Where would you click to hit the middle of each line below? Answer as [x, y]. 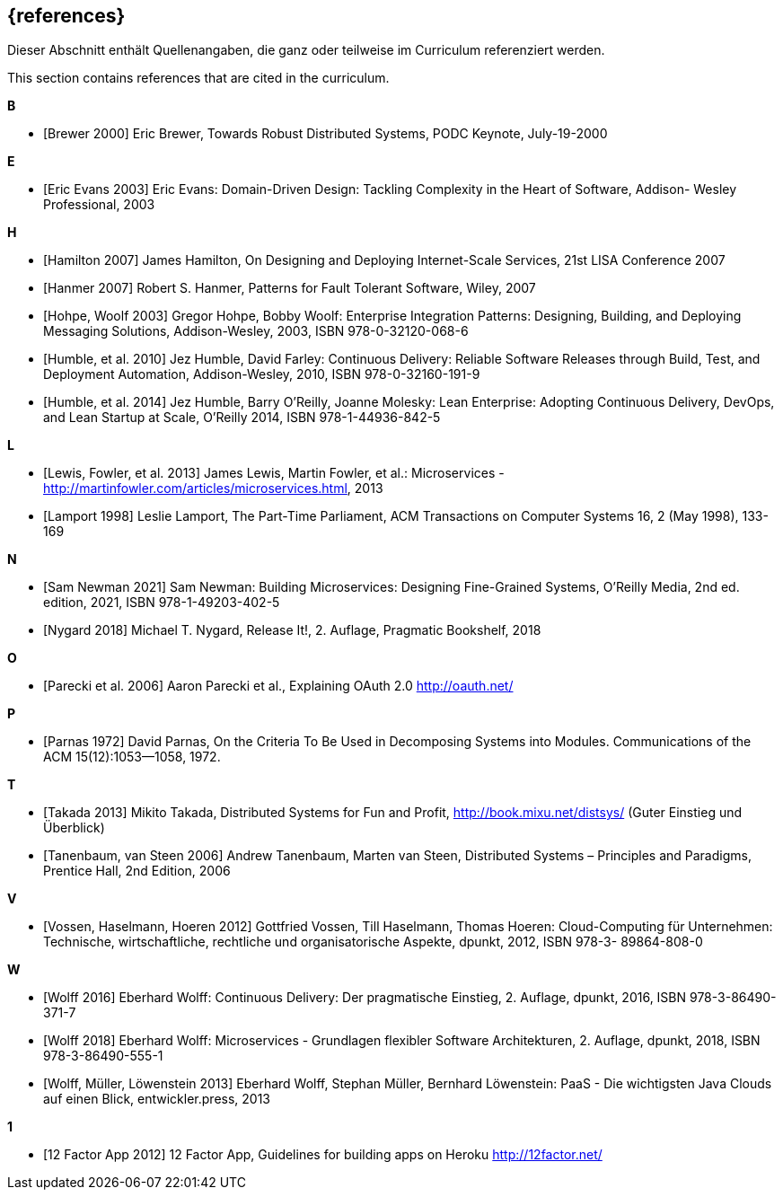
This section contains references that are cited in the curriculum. [198, 78]
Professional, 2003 [99, 205]
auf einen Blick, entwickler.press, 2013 [157, 1099]
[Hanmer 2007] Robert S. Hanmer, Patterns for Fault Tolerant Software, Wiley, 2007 [290, 288]
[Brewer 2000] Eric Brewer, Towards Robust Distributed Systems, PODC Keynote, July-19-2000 [326, 134]
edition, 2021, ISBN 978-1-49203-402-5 [162, 603]
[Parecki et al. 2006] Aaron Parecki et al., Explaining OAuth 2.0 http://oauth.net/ [278, 686]
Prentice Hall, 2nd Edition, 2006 [137, 871]
